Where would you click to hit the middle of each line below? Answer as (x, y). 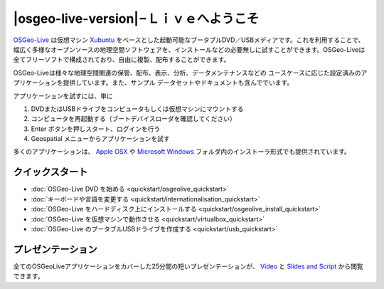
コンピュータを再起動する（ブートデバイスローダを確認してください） (133, 119)
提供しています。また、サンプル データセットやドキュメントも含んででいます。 (178, 83)
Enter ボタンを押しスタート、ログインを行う (96, 129)
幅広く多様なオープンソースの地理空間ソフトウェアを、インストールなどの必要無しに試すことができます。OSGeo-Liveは (189, 49)
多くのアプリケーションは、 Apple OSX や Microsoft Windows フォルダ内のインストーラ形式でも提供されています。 (182, 152)
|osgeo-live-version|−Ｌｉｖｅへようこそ (136, 19)
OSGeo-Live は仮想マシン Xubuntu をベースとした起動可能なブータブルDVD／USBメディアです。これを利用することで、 (189, 40)
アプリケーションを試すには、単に (63, 95)
